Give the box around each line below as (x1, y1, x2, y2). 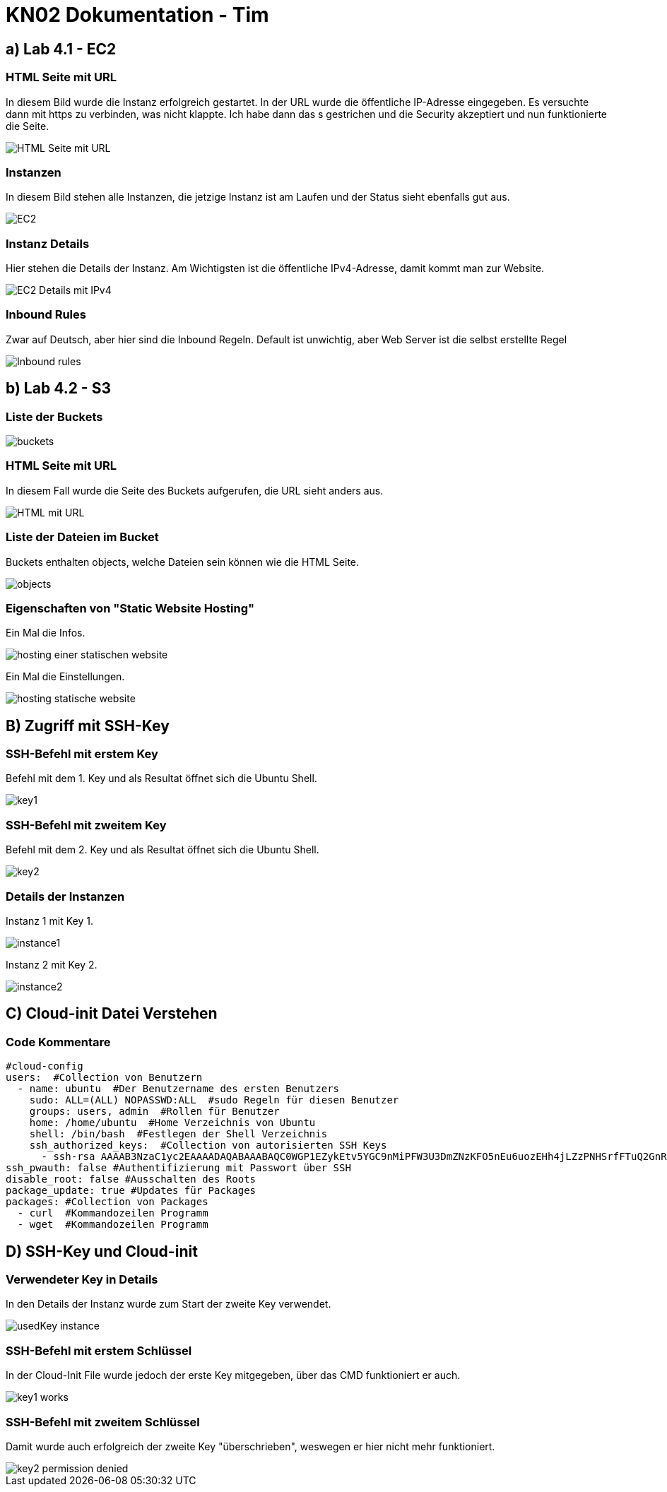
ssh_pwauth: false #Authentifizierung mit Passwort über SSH (6, 1162, 351, 1174)
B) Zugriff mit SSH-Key (6, 716, 170, 735)
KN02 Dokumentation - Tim (6, 3, 269, 27)
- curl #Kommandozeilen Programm (17, 1207, 208, 1219)
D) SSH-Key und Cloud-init (6, 1242, 198, 1260)
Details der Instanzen (6, 889, 125, 904)
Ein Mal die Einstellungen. (6, 670, 125, 683)
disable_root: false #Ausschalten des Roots (6, 1173, 256, 1185)
